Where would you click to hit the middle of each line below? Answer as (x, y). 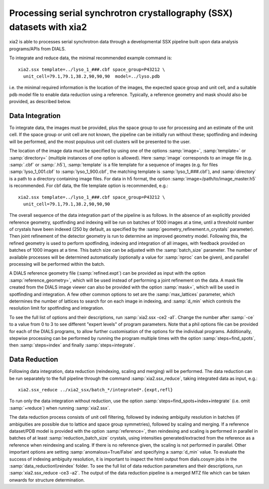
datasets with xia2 (48, 27)
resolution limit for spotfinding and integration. (57, 308)
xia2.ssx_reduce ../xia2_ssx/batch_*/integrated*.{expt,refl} (96, 390)
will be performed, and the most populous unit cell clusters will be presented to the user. (100, 142)
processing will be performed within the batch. (57, 264)
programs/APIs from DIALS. (38, 49)
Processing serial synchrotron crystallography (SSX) (121, 13)
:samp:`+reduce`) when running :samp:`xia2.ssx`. (60, 408)
